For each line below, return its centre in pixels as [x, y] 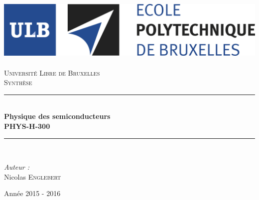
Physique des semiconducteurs [57, 116]
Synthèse [18, 82]
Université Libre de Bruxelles [52, 72]
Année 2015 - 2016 [32, 193]
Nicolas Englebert [33, 176]
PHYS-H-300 [27, 126]
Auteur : [17, 167]
